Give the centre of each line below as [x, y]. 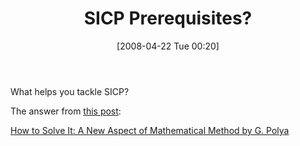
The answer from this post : [66, 111]
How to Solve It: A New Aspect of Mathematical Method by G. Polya [150, 130]
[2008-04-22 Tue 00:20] [168, 46]
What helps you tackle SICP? [70, 91]
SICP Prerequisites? [168, 18]
